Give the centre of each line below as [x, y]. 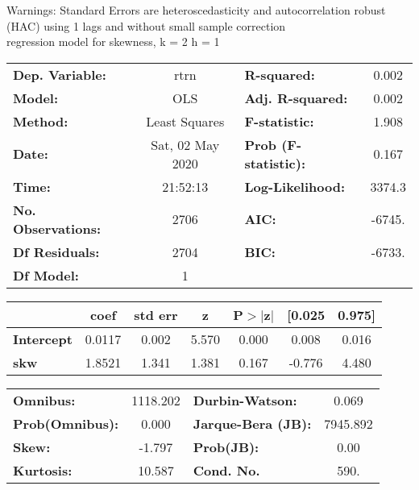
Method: [41, 121]
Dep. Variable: [60, 74]
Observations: [57, 228]
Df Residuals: [56, 251]
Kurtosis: [43, 470]
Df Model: [46, 275]
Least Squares [185, 121]
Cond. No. [226, 470]
